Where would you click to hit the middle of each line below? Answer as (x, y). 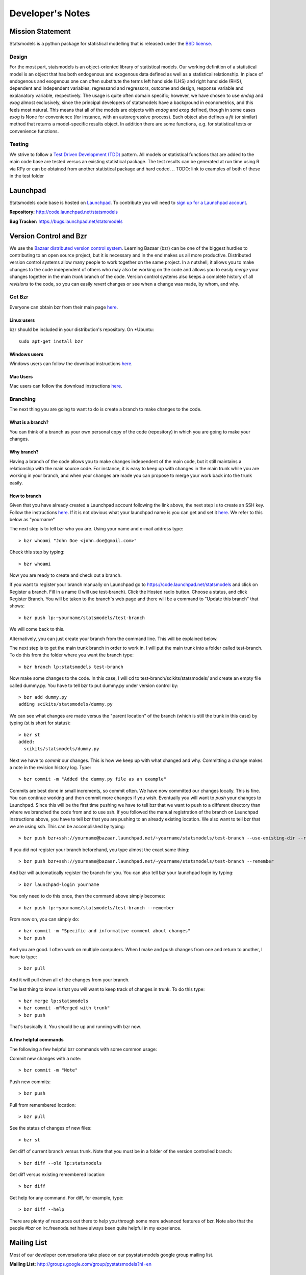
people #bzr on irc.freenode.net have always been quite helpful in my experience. (95, 1228)
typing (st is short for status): (40, 723)
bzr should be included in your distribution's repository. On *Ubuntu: (82, 329)
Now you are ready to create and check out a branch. (66, 575)
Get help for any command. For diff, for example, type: (67, 1197)
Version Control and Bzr (48, 236)
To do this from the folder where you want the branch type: (72, 655)
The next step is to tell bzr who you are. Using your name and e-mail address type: (96, 529)
